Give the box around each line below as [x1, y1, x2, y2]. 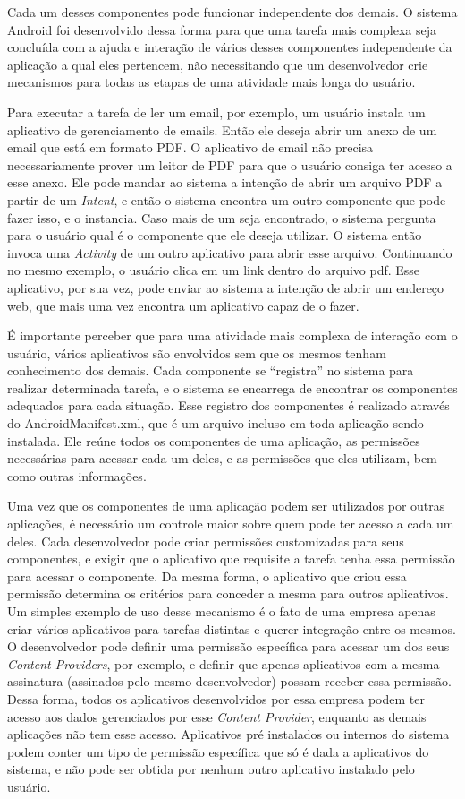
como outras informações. [7, 466, 147, 485]
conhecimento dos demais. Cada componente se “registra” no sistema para [7, 361, 414, 380]
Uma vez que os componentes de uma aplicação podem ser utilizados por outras [7, 496, 445, 515]
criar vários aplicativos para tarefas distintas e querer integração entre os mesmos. [7, 619, 456, 638]
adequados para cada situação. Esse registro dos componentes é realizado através [7, 396, 450, 415]
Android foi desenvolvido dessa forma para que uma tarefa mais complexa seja [7, 20, 437, 39]
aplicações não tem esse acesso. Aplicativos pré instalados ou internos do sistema [7, 725, 450, 743]
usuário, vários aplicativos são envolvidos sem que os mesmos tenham [7, 343, 386, 362]
